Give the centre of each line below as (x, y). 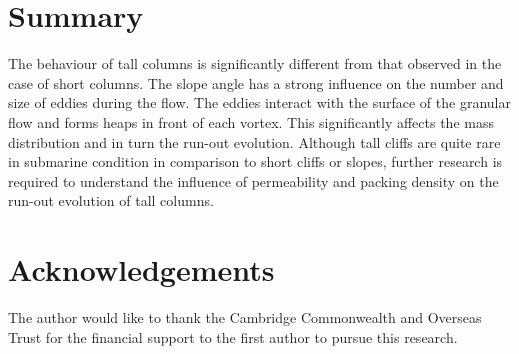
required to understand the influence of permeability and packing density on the (253, 180)
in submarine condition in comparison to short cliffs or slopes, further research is (255, 161)
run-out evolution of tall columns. (111, 200)
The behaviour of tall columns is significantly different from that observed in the (255, 63)
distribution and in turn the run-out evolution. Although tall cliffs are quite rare (254, 141)
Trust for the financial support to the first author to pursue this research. (233, 336)
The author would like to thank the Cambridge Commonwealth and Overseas (245, 317)
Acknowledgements (141, 269)
